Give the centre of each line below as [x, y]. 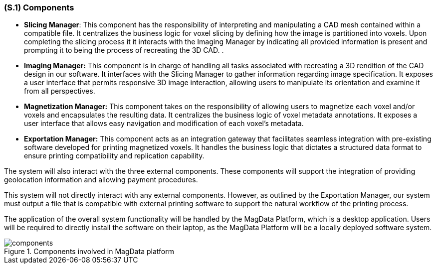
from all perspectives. [60, 91]
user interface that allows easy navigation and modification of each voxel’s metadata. [164, 124]
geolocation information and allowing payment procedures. [101, 180]
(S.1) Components [39, 7]
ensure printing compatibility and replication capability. [114, 156]
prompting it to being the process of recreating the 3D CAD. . [124, 50]
